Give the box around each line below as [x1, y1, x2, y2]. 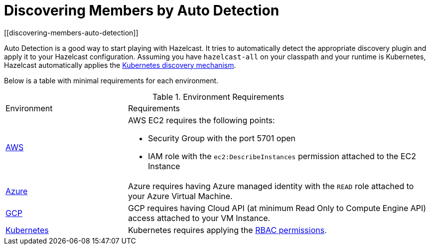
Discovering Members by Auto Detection [4, 2, 280, 19]
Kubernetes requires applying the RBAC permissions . [128, 225, 327, 235]
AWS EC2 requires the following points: [128, 115, 275, 125]
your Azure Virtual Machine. [128, 191, 233, 201]
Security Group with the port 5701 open [147, 133, 295, 143]
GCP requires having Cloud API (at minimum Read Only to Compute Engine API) [128, 203, 427, 213]
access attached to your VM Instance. [128, 213, 271, 223]
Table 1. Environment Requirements [152, 91, 285, 102]
